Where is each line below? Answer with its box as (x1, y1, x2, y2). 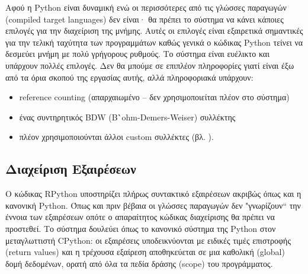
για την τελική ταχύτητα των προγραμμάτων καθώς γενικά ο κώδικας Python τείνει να (5, 36, 303, 48)
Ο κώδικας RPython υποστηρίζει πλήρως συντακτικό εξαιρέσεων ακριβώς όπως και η (5, 187, 301, 200)
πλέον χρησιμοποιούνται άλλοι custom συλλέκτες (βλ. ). (19, 130, 214, 143)
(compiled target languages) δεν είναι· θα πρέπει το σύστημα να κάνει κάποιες (5, 12, 284, 25)
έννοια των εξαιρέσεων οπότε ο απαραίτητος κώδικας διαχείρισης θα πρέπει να (5, 211, 275, 223)
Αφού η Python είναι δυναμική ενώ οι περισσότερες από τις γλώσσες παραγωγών (5, 1, 287, 13)
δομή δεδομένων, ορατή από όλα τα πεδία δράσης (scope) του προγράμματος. (5, 257, 273, 269)
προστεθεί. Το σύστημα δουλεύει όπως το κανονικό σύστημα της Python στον (5, 222, 276, 234)
